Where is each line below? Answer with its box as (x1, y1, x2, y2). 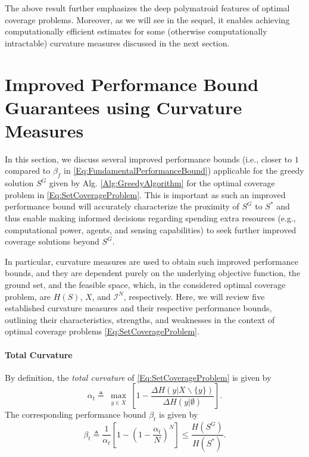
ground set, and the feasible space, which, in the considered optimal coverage (5, 278, 286, 291)
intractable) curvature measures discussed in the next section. (5, 36, 230, 49)
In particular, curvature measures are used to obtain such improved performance (5, 255, 298, 267)
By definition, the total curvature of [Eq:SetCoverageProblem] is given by (5, 371, 271, 383)
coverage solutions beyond (5, 235, 99, 248)
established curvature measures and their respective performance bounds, (5, 302, 272, 314)
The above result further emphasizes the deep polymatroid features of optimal (5, 2, 290, 14)
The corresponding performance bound (5, 408, 146, 421)
